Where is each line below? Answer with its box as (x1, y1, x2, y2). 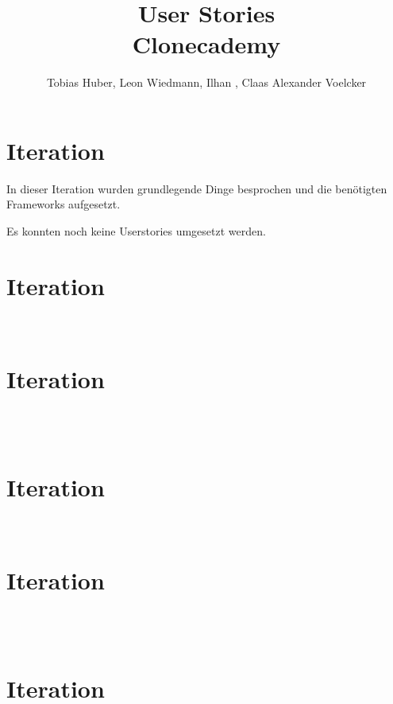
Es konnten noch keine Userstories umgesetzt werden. (6, 223, 266, 239)
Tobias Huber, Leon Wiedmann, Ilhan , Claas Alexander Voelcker (46, 74, 367, 91)
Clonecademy (132, 28, 281, 60)
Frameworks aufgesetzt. (6, 196, 121, 212)
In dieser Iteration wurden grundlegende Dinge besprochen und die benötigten (6, 180, 387, 196)
